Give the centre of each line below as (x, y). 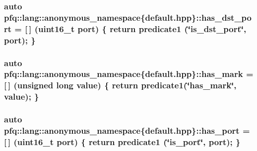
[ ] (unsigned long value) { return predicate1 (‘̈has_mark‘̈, (120, 85)
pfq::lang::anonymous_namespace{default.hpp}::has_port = (127, 131)
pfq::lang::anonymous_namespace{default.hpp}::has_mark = (129, 74)
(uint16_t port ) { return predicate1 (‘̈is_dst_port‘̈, (140, 28)
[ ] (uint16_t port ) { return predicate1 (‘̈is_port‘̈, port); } (122, 141)
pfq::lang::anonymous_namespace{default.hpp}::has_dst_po (128, 17)
